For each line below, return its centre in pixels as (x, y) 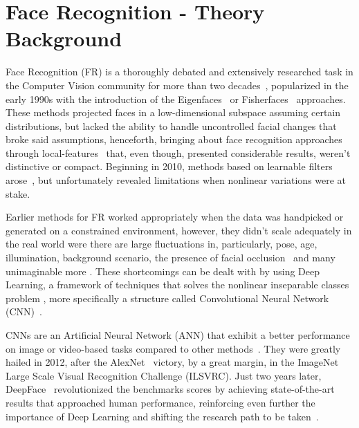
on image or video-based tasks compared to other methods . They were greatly (173, 348)
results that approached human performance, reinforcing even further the (160, 402)
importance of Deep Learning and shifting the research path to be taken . (162, 416)
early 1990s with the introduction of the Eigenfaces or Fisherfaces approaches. (176, 99)
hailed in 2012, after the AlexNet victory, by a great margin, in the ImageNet (172, 362)
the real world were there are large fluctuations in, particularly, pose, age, (162, 244)
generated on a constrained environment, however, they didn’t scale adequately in (179, 230)
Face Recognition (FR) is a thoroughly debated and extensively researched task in (179, 72)
